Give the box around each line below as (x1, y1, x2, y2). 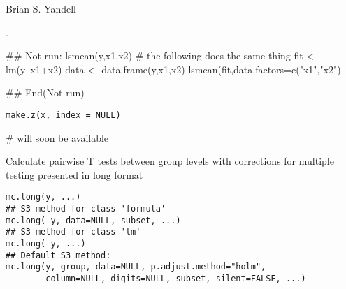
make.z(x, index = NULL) (6, 110, 121, 120)
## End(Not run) (6, 85, 85, 100)
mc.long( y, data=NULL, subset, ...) (6, 215, 181, 225)
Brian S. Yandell (6, 1, 76, 15)
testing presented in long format (6, 167, 143, 181)
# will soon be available (6, 130, 109, 144)
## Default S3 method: (6, 250, 111, 260)
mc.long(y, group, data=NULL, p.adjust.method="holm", (6, 262, 266, 272)
